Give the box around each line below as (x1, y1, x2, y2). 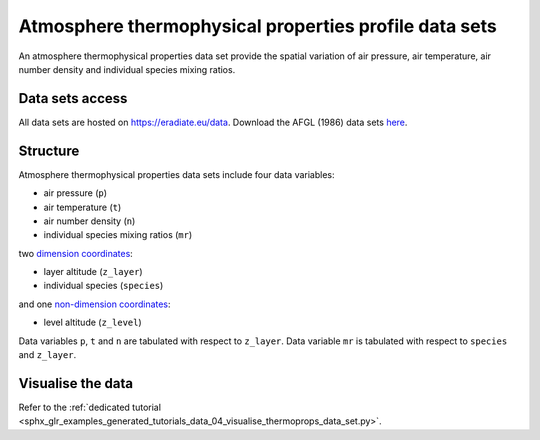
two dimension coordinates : (18, 247, 134, 259)
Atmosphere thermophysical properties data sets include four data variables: (18, 168, 335, 180)
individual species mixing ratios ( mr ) (43, 229, 193, 241)
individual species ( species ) (43, 280, 164, 292)
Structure (18, 142, 80, 159)
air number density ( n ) (43, 215, 136, 227)
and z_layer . (18, 349, 77, 361)
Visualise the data (18, 375, 134, 392)
